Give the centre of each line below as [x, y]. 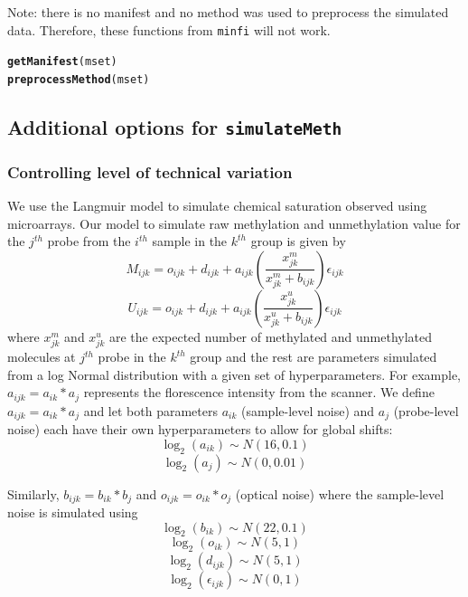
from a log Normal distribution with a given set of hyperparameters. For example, [234, 374]
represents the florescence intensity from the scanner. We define [259, 392]
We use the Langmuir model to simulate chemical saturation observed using [217, 206]
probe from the [89, 241]
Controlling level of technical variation [150, 171]
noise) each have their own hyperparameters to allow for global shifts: [200, 429]
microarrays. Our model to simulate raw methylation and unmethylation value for [234, 223]
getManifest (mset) [62, 62]
